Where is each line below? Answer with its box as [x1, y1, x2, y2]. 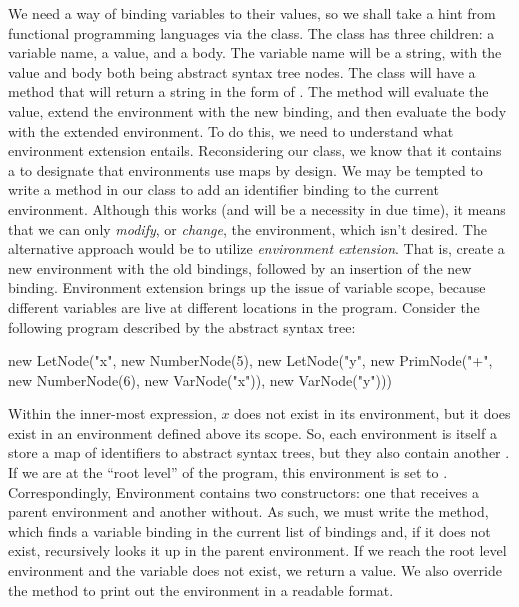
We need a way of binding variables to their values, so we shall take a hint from [8, 3, 496, 23]
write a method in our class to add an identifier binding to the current [8, 179, 439, 200]
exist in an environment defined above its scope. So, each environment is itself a [8, 422, 497, 443]
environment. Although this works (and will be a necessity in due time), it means [8, 198, 506, 219]
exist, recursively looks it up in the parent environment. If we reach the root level [8, 540, 507, 561]
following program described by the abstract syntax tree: [8, 316, 356, 337]
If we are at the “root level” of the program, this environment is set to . [8, 462, 448, 483]
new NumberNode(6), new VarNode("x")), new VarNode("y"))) [8, 369, 392, 390]
